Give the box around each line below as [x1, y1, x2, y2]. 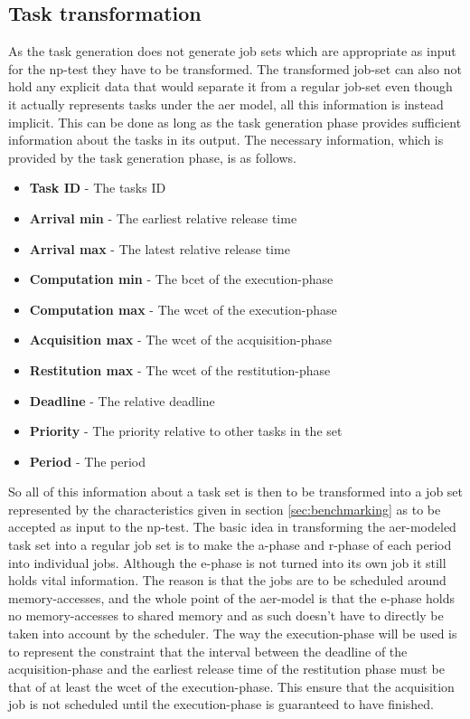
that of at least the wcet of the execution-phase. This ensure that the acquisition [8, 676, 455, 695]
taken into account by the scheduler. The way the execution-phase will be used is [8, 624, 457, 643]
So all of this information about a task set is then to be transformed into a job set [8, 482, 464, 501]
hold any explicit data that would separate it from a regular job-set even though [8, 77, 453, 96]
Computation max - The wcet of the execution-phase [29, 299, 337, 318]
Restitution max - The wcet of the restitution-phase [29, 360, 331, 379]
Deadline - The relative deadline [29, 391, 215, 410]
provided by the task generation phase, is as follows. [8, 147, 296, 166]
